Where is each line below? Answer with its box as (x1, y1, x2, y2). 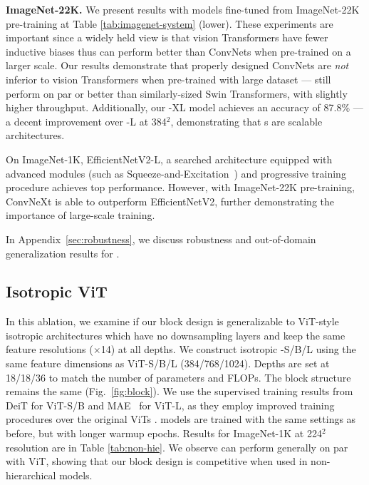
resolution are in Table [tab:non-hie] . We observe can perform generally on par (6, 439, 348, 454)
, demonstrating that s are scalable (170, 113, 323, 128)
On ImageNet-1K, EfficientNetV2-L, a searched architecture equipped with (6, 151, 333, 166)
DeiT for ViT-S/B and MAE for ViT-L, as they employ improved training (6, 397, 335, 412)
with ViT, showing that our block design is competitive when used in (6, 454, 308, 469)
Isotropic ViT (6, 280, 108, 302)
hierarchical (6, 467, 56, 482)
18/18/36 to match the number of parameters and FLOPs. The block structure (6, 369, 351, 384)
